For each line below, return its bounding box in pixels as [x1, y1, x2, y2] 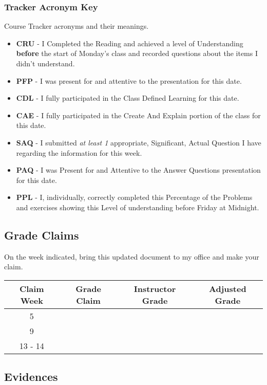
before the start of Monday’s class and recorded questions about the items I [16, 48, 258, 59]
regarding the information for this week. [16, 147, 142, 158]
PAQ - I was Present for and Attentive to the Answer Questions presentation [16, 164, 261, 175]
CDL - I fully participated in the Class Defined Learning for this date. [16, 93, 239, 103]
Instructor [133, 282, 176, 295]
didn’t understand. [16, 58, 75, 68]
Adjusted [209, 282, 246, 295]
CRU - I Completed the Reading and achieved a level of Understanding [16, 38, 243, 48]
